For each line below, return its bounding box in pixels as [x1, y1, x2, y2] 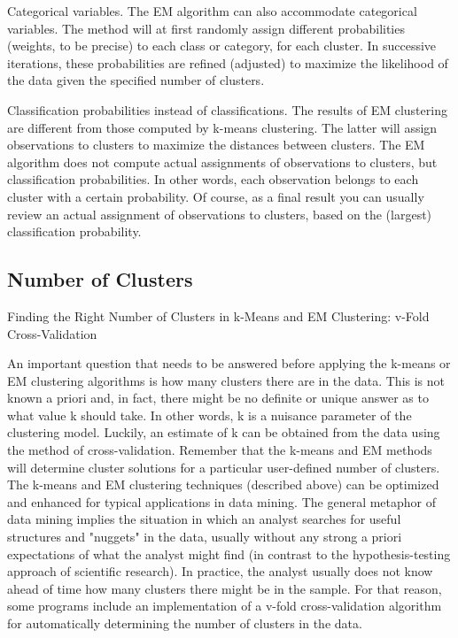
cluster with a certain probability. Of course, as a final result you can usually [7, 187, 424, 205]
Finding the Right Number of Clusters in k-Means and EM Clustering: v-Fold [7, 306, 430, 325]
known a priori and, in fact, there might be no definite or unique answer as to [7, 388, 429, 407]
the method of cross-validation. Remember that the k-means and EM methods [7, 441, 432, 459]
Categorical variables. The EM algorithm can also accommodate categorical [7, 2, 417, 19]
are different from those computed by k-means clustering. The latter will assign [7, 118, 438, 136]
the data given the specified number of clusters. [7, 71, 265, 89]
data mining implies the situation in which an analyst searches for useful [7, 510, 401, 528]
